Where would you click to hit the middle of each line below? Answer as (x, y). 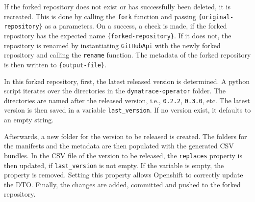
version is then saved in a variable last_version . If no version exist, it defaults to (127, 110)
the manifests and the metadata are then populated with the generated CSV (119, 146)
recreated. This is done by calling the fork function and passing (100, 16)
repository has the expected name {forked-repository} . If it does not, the (118, 35)
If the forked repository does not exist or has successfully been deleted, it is (117, 6)
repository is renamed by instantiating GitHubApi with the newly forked (112, 45)
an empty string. (29, 120)
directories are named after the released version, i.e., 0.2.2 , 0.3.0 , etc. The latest (127, 100)
